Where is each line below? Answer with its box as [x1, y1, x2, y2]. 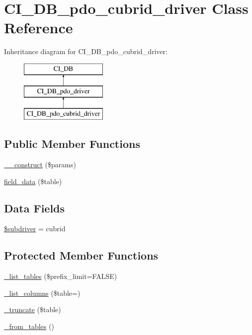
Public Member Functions [4, 136, 140, 151]
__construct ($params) [4, 159, 76, 170]
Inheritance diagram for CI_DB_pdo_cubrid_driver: [4, 46, 168, 57]
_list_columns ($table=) [4, 287, 81, 298]
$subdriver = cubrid [4, 223, 66, 234]
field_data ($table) [4, 176, 62, 186]
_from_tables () [4, 321, 54, 332]
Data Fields [4, 200, 65, 215]
